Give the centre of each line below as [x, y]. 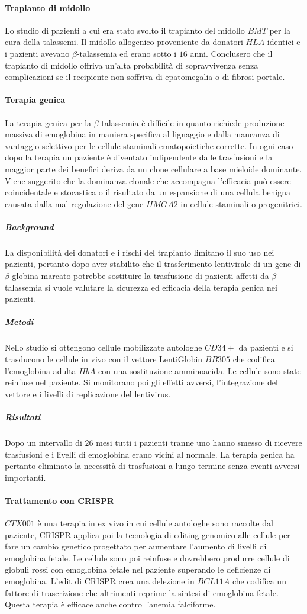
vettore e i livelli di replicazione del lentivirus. [88, 393]
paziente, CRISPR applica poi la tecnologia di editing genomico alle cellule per [148, 534]
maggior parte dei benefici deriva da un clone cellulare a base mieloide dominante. [153, 168]
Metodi [19, 322]
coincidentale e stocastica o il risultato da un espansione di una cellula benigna [148, 192]
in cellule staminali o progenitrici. [241, 203]
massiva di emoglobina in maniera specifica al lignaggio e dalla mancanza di [142, 134]
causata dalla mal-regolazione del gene [74, 203]
